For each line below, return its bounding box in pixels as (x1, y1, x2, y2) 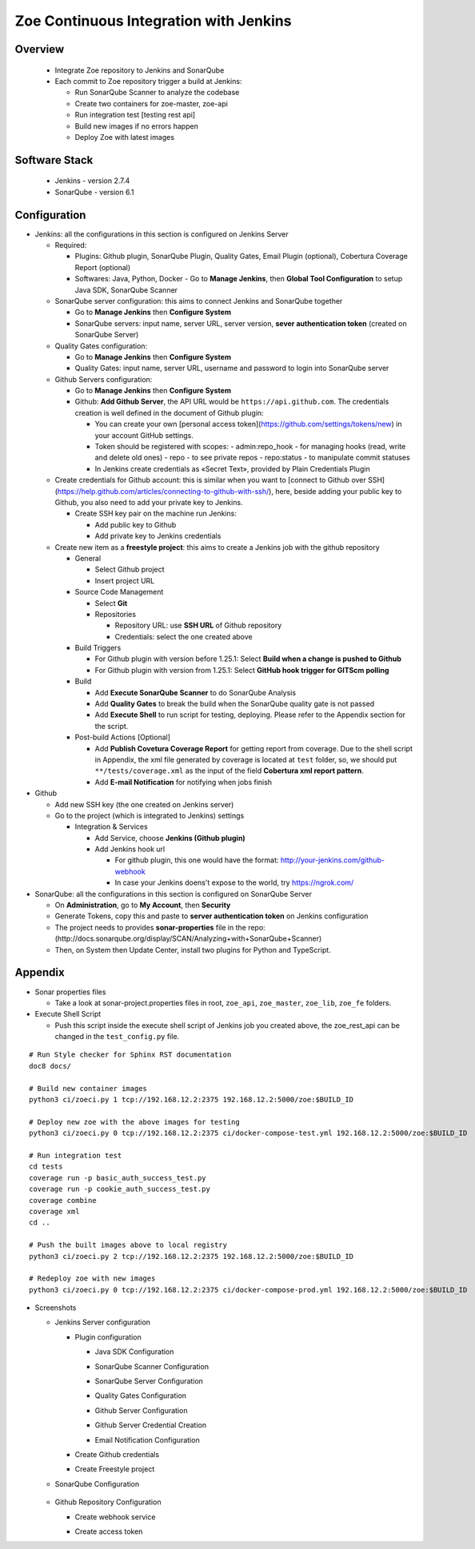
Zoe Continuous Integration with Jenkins (14, 12, 292, 30)
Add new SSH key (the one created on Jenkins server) (54, 799, 234, 809)
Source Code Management (74, 587, 164, 597)
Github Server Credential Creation (94, 1420, 207, 1430)
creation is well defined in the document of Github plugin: (74, 408, 264, 417)
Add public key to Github (94, 520, 177, 529)
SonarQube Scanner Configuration (94, 1361, 210, 1371)
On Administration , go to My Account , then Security (54, 900, 231, 910)
